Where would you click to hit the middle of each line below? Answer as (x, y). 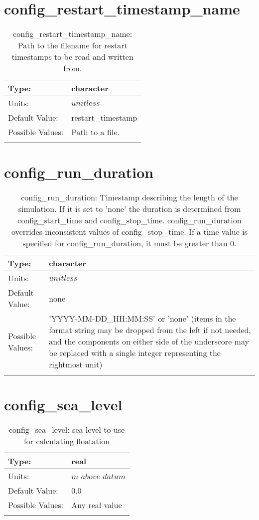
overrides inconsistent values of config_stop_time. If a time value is (129, 232)
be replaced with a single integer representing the (135, 353)
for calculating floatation (67, 441)
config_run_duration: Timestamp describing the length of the (129, 197)
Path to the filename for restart (72, 45)
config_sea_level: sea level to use (67, 430)
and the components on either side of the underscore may (149, 342)
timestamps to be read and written (72, 57)
